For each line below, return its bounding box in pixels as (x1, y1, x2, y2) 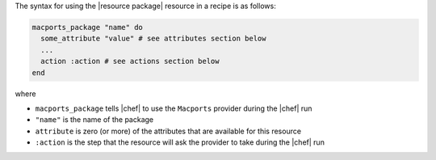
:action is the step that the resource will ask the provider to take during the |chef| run (35, 137, 325, 147)
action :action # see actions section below (40, 57, 220, 66)
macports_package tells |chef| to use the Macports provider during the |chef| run (35, 103, 312, 113)
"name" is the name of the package (35, 115, 154, 124)
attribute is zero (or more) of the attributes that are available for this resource (35, 126, 302, 136)
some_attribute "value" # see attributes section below (40, 34, 266, 44)
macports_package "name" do (31, 23, 143, 32)
